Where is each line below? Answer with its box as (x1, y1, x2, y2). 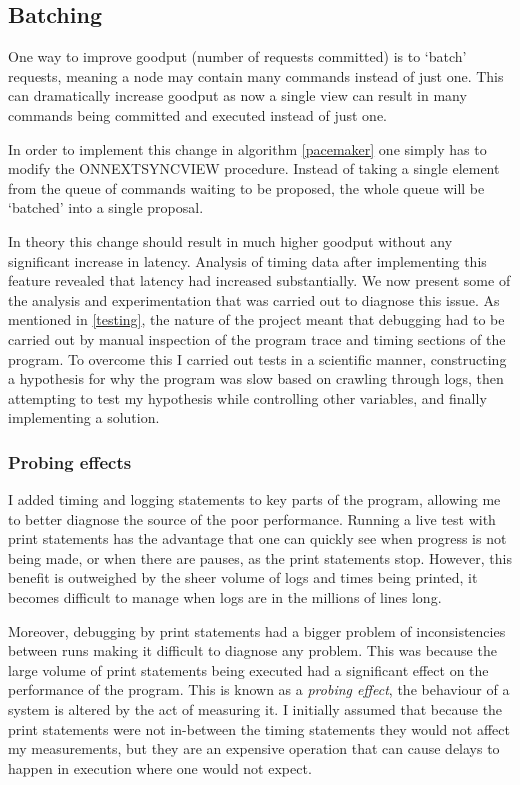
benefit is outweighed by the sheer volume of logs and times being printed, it (8, 567, 478, 588)
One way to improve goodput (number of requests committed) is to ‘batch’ (8, 46, 467, 67)
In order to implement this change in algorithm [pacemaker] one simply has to (8, 138, 487, 159)
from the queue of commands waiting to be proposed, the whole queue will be (8, 177, 485, 198)
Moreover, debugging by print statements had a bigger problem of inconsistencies (8, 620, 506, 641)
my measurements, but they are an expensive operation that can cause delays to (8, 738, 500, 759)
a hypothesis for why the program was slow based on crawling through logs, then (8, 368, 504, 389)
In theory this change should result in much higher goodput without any (8, 230, 453, 251)
